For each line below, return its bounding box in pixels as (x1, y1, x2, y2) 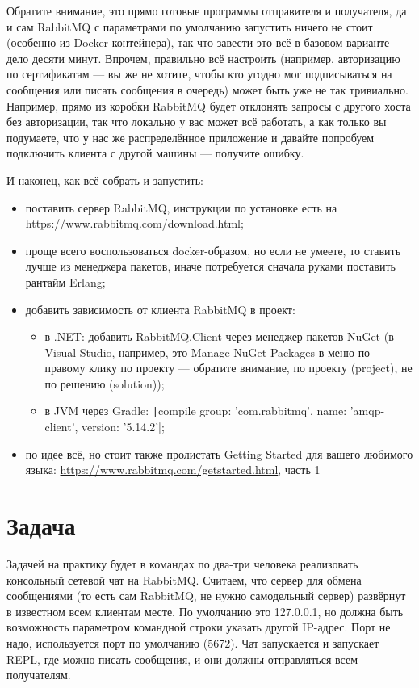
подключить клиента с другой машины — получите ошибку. (6, 145, 304, 162)
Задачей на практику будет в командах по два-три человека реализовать (6, 556, 358, 573)
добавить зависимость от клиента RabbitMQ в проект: (25, 300, 295, 317)
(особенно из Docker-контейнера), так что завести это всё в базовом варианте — (6, 34, 404, 51)
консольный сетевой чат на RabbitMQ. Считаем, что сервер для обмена (6, 571, 362, 588)
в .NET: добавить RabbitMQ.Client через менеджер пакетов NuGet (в (44, 328, 394, 345)
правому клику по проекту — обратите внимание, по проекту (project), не (44, 359, 413, 376)
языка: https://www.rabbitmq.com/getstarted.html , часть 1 (25, 461, 321, 478)
